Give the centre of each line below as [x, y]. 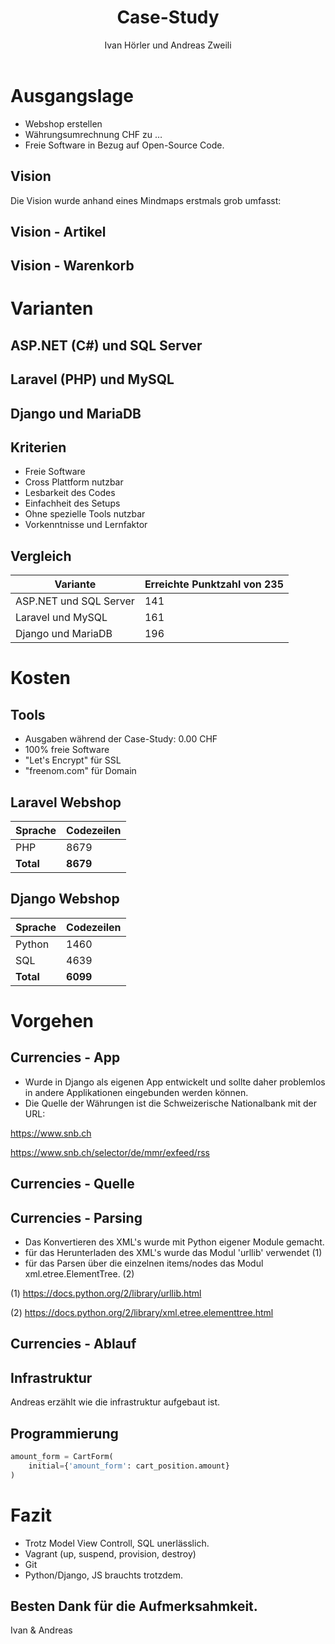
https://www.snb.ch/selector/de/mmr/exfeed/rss [110, 1152]
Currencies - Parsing [76, 1217]
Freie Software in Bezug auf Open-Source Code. [124, 145]
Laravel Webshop [66, 802]
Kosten [40, 678]
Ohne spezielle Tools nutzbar [85, 514]
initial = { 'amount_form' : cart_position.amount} [129, 1466]
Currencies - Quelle [72, 1184]
